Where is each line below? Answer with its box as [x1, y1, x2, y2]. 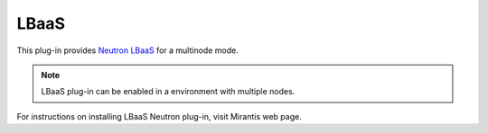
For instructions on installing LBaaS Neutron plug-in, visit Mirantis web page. [16, 111, 302, 121]
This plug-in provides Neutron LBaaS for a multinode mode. [16, 45, 239, 56]
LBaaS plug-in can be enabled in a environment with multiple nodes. [41, 86, 296, 97]
